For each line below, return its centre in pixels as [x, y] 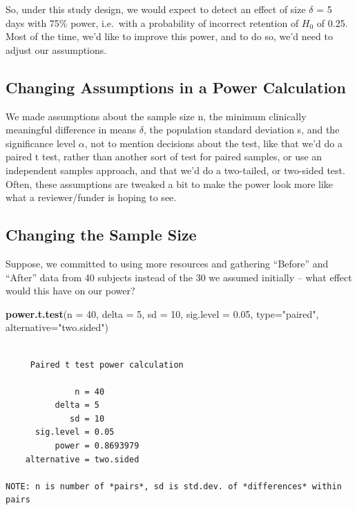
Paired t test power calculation [107, 365]
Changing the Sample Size [101, 235]
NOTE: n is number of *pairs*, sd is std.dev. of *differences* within [174, 486]
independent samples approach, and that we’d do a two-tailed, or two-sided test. [175, 170]
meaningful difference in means [71, 130]
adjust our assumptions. [56, 49]
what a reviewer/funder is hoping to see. [91, 197]
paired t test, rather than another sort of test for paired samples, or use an [164, 157]
